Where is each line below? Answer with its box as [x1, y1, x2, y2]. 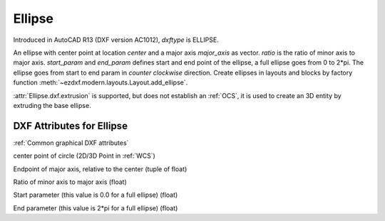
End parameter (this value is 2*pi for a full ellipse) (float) [13, 203, 178, 212]
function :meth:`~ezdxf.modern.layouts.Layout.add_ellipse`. [13, 78, 188, 87]
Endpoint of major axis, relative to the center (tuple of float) [13, 164, 188, 173]
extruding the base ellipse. [13, 101, 92, 109]
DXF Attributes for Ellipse [13, 119, 128, 131]
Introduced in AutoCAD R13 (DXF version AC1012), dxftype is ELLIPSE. [13, 36, 219, 44]
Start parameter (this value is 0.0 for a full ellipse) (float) [13, 190, 178, 199]
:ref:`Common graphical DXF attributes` [13, 139, 129, 147]
